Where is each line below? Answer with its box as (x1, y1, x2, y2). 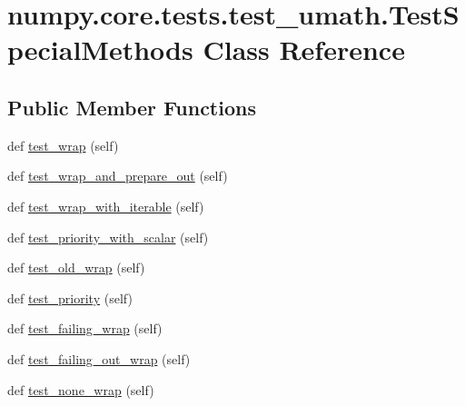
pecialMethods (7, 31, 193, 68)
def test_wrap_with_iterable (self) (7, 196, 204, 215)
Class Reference (203, 31, 405, 68)
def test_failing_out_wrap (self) (7, 349, 191, 368)
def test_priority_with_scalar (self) (7, 227, 209, 246)
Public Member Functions (7, 93, 256, 121)
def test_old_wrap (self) (7, 258, 145, 277)
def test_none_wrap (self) (7, 380, 154, 399)
